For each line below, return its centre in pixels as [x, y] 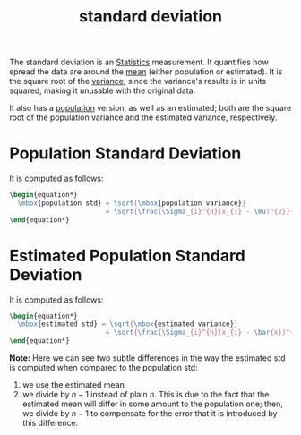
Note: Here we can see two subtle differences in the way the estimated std [147, 358]
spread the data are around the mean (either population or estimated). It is [146, 72]
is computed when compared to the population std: [104, 368]
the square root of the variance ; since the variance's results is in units [138, 81]
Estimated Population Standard [128, 256]
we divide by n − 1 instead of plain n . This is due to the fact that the [146, 395]
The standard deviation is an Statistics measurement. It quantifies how [139, 62]
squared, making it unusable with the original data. [103, 90]
